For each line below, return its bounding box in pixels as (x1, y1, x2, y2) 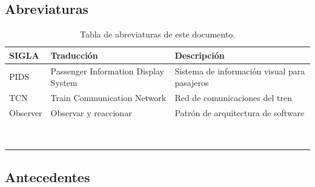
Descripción (174, 48, 225, 61)
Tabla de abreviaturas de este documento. (79, 28, 236, 41)
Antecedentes (5, 167, 90, 186)
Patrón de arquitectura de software (174, 106, 305, 119)
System (50, 76, 78, 89)
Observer (9, 106, 42, 119)
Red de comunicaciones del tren (174, 91, 292, 104)
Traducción (50, 48, 98, 61)
